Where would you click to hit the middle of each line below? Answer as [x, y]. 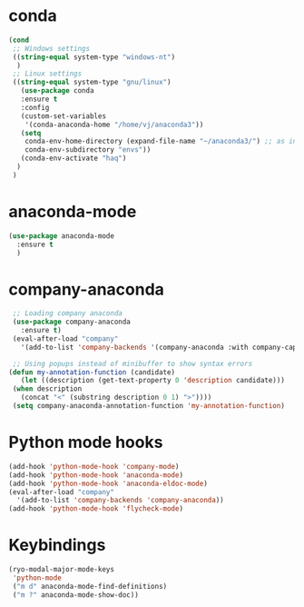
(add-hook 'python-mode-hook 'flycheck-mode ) [96, 509]
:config [35, 107]
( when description [47, 389]
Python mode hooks [86, 443]
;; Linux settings [47, 74]
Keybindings [57, 545]
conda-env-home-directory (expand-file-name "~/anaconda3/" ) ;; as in [161, 142]
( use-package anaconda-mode [62, 236]
